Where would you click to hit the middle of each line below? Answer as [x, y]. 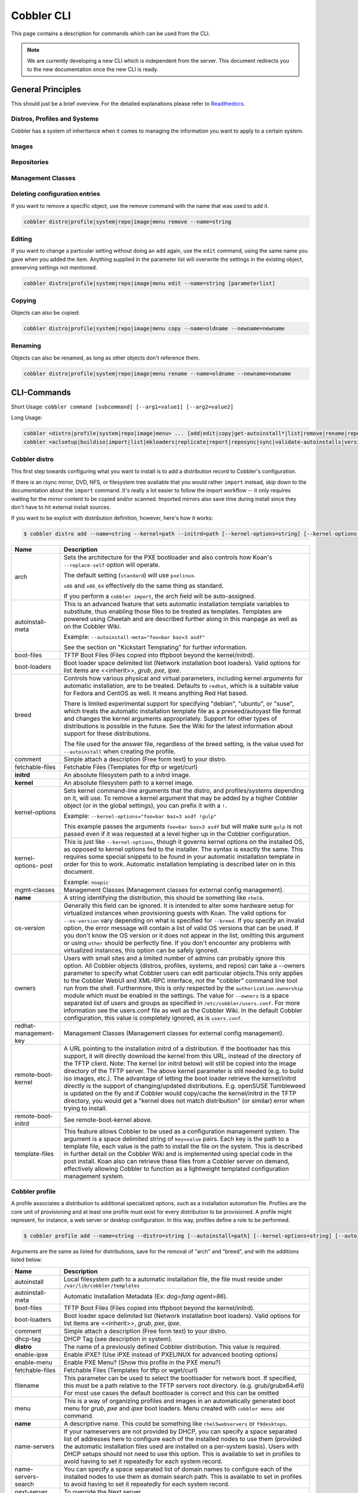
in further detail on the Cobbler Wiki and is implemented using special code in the [178, 1154]
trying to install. [85, 1108]
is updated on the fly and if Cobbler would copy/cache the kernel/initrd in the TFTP [180, 1093]
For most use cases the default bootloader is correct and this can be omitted [171, 1393]
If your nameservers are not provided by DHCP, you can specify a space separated [180, 1431]
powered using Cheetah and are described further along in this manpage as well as [180, 619]
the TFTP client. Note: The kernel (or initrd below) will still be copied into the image [180, 1064]
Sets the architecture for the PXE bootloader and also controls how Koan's [168, 557]
